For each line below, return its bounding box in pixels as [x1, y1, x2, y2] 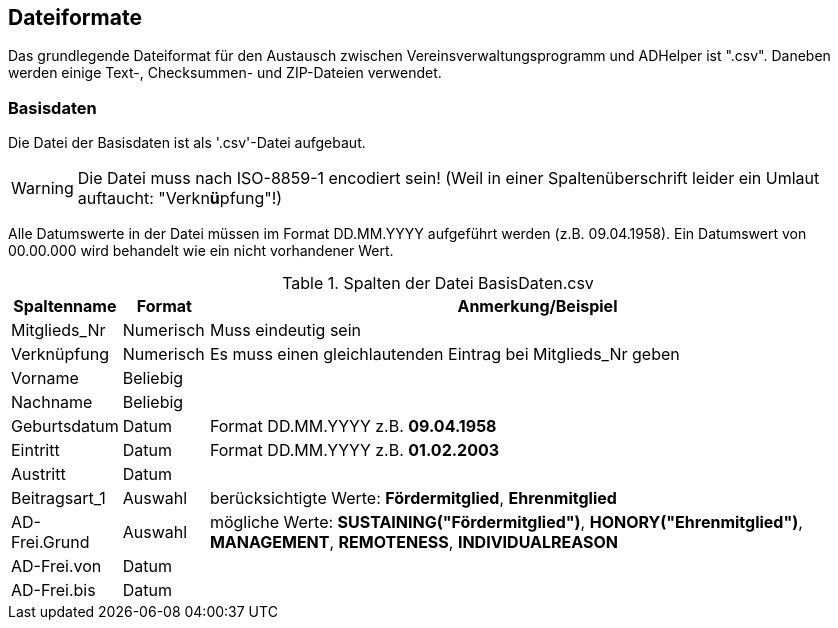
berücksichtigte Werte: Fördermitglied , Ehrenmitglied [209, 488, 617, 509]
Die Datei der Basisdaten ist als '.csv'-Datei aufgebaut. [8, 134, 366, 152]
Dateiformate [8, 5, 142, 30]
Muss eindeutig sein [209, 320, 361, 341]
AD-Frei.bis [11, 580, 96, 601]
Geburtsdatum [11, 416, 119, 437]
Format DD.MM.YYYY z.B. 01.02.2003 [209, 440, 500, 461]
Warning [11, 178, 74, 199]
